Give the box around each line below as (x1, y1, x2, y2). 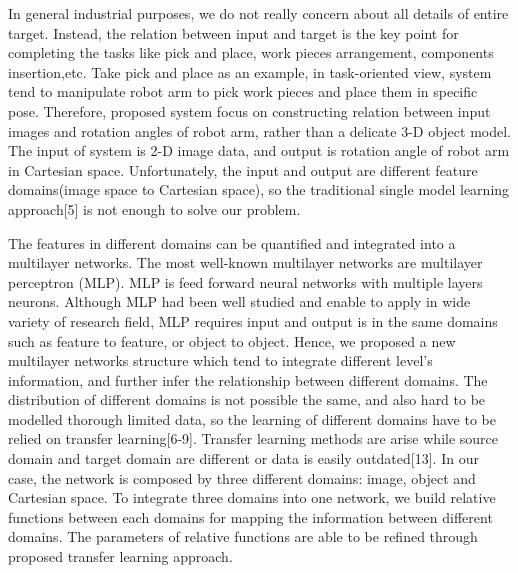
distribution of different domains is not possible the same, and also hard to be (8, 389, 486, 410)
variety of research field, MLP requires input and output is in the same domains (8, 310, 498, 331)
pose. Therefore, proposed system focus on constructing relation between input (8, 100, 491, 121)
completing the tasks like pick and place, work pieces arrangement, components (8, 42, 494, 63)
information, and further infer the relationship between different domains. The (8, 369, 488, 390)
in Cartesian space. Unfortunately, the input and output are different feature (8, 159, 478, 180)
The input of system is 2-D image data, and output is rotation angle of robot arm (8, 140, 510, 161)
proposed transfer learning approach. (8, 546, 233, 567)
